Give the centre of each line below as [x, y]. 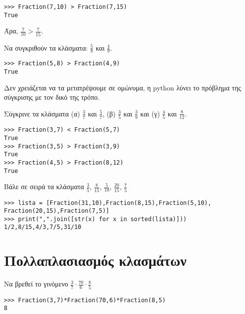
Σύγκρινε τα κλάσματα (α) [42, 113]
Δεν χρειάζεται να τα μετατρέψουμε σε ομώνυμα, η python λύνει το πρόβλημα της [122, 87]
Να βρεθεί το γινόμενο [36, 284]
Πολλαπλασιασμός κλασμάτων [95, 260]
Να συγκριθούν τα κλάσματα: [46, 47]
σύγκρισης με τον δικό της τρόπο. [52, 97]
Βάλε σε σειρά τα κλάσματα [44, 186]
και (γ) [150, 113]
